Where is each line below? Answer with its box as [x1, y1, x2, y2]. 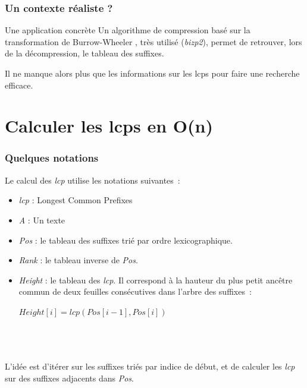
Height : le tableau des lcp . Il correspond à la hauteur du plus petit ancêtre [18, 273, 293, 286]
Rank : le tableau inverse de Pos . [18, 254, 138, 266]
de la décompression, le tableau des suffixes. [5, 47, 164, 59]
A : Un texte [18, 213, 65, 226]
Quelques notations [5, 150, 99, 165]
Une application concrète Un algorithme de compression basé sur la [5, 24, 250, 36]
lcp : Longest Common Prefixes [18, 194, 133, 206]
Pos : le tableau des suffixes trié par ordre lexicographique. [18, 234, 233, 246]
